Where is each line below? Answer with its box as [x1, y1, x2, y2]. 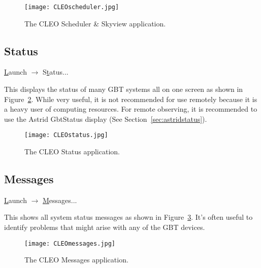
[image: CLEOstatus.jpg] [24, 131, 108, 139]
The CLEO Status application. [24, 146, 120, 157]
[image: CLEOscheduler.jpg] [24, 4, 119, 11]
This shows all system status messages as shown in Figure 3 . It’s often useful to [4, 212, 253, 222]
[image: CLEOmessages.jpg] [24, 240, 115, 247]
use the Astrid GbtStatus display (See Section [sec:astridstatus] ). [4, 113, 207, 124]
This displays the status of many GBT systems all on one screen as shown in [4, 84, 243, 94]
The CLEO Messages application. [24, 254, 128, 265]
